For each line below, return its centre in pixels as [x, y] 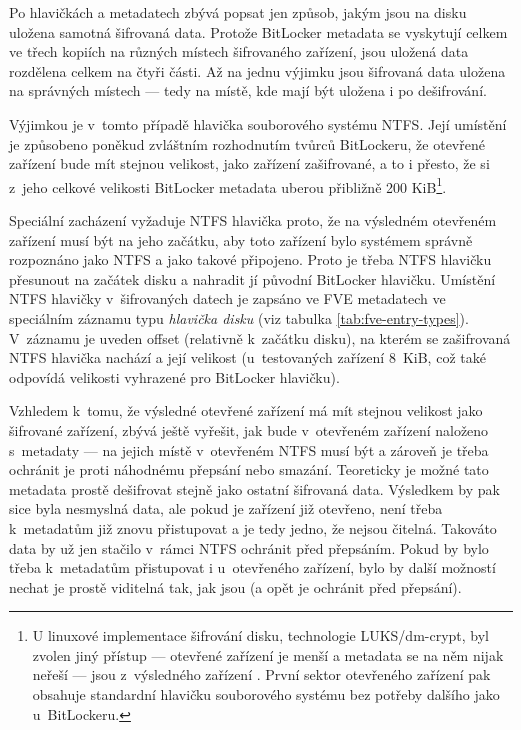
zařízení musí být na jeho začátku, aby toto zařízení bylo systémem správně [241, 239]
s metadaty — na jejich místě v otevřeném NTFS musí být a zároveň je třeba [249, 449]
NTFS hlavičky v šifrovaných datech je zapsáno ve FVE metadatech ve [227, 298]
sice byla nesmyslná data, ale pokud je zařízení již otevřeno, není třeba [226, 508]
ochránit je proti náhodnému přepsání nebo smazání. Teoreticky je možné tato [249, 469]
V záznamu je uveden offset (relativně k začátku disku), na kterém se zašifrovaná [260, 337]
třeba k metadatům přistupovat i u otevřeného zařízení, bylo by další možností [252, 567]
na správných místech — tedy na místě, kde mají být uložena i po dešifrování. [248, 90]
